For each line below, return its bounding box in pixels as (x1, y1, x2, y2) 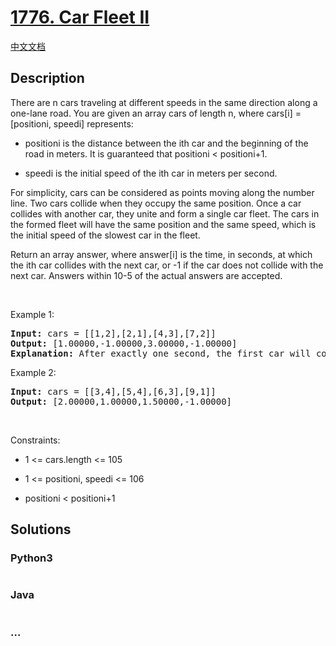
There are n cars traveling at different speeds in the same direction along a (10, 96, 318, 108)
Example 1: (10, 308, 55, 320)
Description (10, 70, 85, 87)
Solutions (10, 521, 72, 538)
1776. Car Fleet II (10, 6, 150, 29)
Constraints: (10, 434, 61, 446)
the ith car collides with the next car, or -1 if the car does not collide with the (10, 259, 324, 271)
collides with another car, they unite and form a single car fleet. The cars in (10, 207, 320, 220)
